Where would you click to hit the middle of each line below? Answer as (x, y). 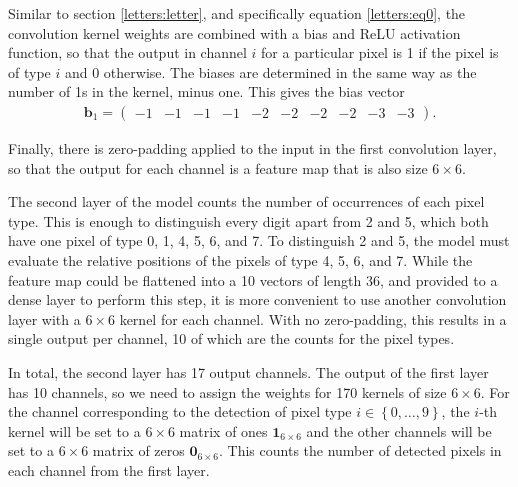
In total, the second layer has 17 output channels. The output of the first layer (248, 371)
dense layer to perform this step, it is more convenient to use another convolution (257, 299)
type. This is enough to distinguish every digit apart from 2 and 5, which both (248, 220)
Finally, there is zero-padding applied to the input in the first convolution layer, (252, 148)
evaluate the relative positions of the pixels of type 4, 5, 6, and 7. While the (240, 259)
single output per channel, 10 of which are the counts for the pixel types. (231, 338)
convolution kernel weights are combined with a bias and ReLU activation (234, 32)
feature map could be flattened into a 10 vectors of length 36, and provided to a (253, 279)
